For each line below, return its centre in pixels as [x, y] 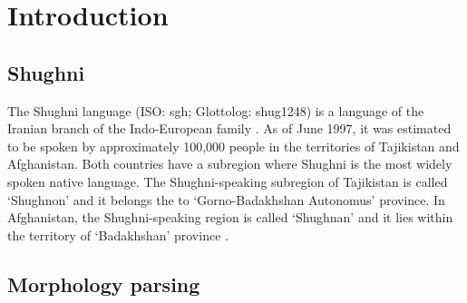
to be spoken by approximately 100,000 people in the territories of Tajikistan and [233, 146]
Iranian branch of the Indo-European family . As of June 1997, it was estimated [229, 128]
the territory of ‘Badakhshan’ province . [118, 235]
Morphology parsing [104, 283]
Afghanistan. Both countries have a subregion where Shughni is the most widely [230, 164]
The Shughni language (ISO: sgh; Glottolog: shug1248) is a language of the [216, 110]
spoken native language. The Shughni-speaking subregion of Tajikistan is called [228, 181]
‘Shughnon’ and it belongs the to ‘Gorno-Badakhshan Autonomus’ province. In [226, 199]
